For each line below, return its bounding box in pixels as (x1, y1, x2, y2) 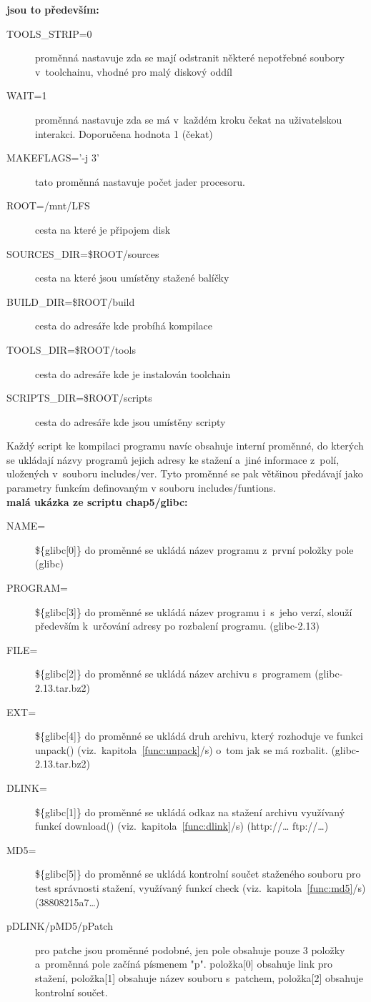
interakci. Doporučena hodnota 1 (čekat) (35, 126, 213, 141)
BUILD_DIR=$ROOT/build (6, 294, 135, 309)
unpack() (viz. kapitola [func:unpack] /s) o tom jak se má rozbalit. (35, 742, 328, 757)
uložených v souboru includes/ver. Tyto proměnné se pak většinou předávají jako (6, 466, 363, 481)
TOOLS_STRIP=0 (6, 26, 92, 41)
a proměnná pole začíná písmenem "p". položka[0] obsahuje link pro (35, 956, 332, 971)
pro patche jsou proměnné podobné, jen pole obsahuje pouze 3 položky (35, 942, 345, 957)
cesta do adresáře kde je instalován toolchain (35, 366, 231, 381)
